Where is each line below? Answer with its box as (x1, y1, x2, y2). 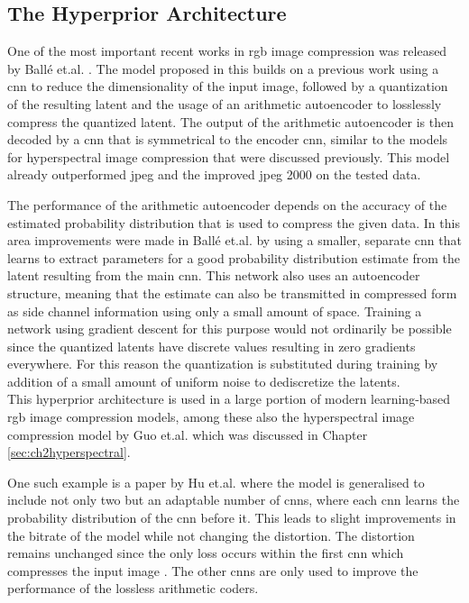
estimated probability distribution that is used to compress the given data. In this (7, 213, 460, 232)
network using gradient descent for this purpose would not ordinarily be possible (7, 319, 452, 338)
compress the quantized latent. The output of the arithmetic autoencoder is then (7, 112, 455, 131)
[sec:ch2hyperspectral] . (7, 443, 131, 461)
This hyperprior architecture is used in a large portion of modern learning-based (7, 389, 451, 408)
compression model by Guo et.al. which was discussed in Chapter (7, 425, 368, 443)
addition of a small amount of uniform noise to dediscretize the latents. (7, 371, 400, 390)
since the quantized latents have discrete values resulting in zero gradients (7, 336, 416, 355)
